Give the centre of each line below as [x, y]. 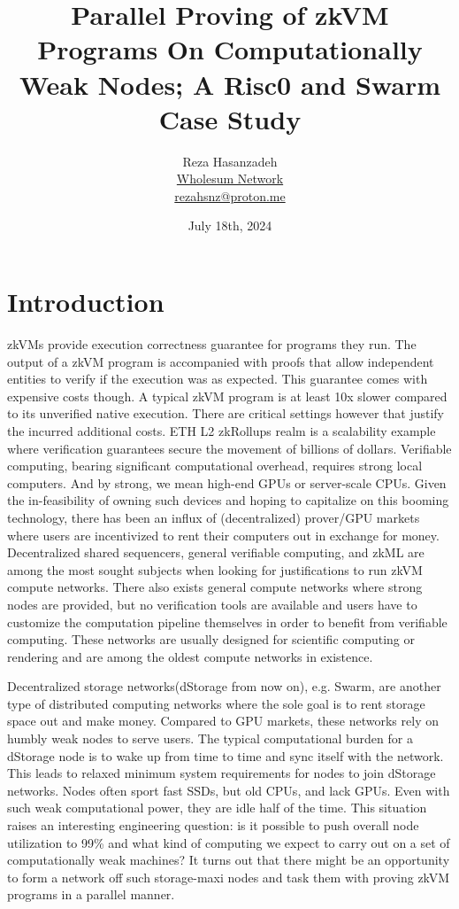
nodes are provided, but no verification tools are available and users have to [212, 604]
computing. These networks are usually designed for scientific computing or [211, 639]
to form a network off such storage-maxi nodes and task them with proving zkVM [229, 877]
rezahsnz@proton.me [230, 195]
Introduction [86, 302]
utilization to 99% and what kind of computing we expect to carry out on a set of [229, 842]
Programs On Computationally [230, 49]
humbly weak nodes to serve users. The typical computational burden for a [210, 738]
